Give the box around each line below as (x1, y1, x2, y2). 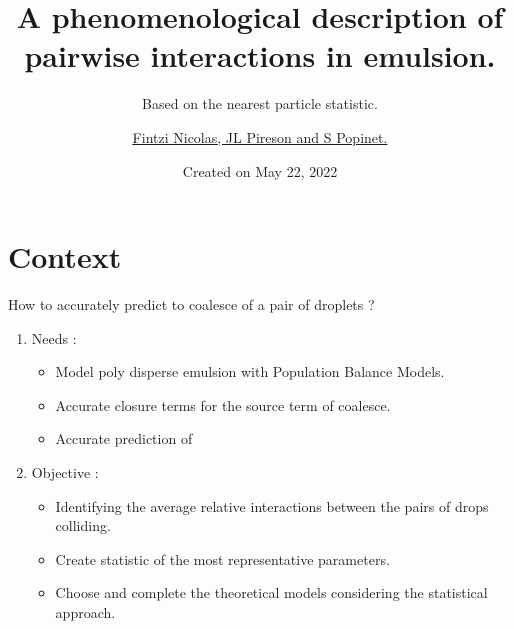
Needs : (31, 327, 77, 348)
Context (8, 236, 122, 277)
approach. (55, 601, 116, 622)
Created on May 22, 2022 (182, 160, 338, 181)
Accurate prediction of (55, 428, 193, 449)
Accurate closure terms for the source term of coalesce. (55, 394, 391, 415)
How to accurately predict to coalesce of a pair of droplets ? (8, 294, 375, 315)
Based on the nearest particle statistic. (142, 93, 378, 114)
